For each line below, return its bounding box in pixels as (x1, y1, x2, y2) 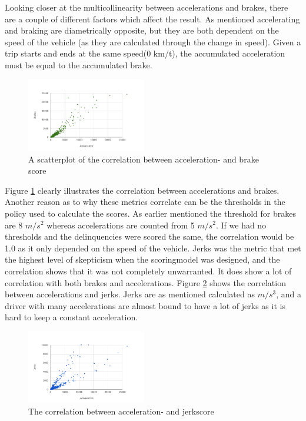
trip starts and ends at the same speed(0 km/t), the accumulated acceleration (5, 47, 285, 59)
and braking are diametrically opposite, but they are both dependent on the (5, 24, 279, 37)
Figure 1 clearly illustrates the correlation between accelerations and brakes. (5, 184, 280, 196)
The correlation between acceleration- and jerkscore (28, 405, 214, 417)
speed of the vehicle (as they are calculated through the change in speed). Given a (5, 35, 301, 48)
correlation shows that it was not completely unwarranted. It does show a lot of (5, 264, 292, 277)
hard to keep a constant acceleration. (5, 311, 138, 323)
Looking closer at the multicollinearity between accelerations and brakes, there (5, 1, 288, 13)
